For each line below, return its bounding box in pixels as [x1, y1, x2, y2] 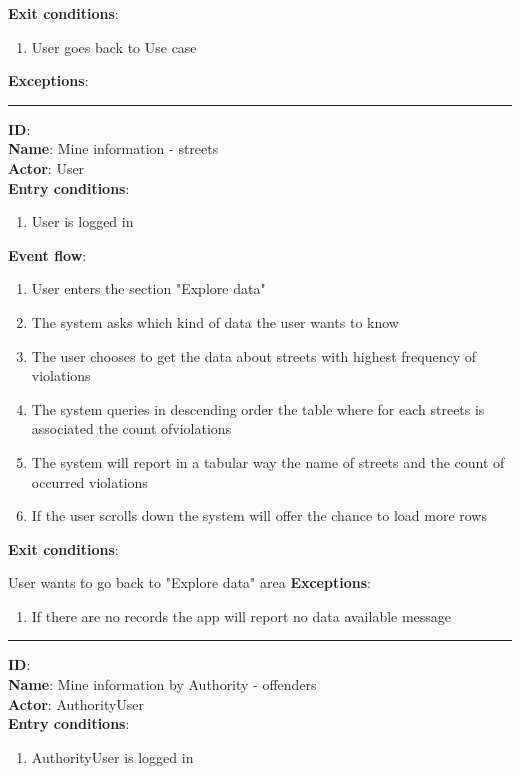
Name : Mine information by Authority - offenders [8, 674, 317, 695]
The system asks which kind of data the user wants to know [31, 311, 399, 332]
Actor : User [8, 157, 85, 178]
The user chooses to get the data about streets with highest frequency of [31, 345, 477, 366]
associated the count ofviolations [31, 418, 232, 439]
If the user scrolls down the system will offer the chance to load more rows [31, 505, 487, 526]
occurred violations [31, 471, 148, 492]
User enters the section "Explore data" [31, 278, 266, 299]
